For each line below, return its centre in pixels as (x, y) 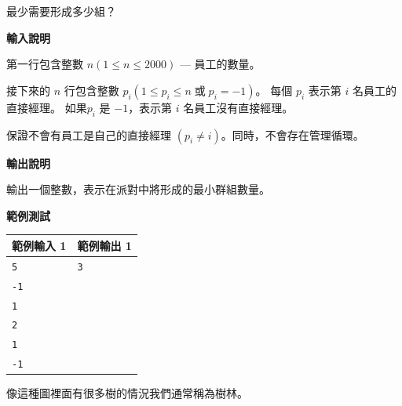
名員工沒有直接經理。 (238, 107)
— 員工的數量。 (220, 64)
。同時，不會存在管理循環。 (292, 134)
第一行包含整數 (45, 64)
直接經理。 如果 (47, 107)
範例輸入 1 (39, 245)
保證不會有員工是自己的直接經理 (89, 134)
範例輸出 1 (104, 245)
